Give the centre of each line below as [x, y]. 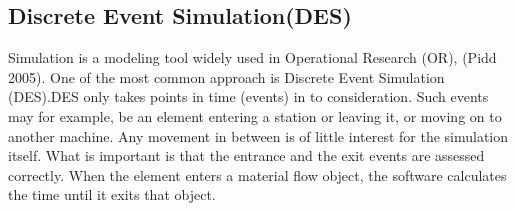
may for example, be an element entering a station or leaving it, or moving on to [255, 115]
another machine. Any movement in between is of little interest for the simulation [258, 135]
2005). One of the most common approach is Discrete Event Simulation [226, 76]
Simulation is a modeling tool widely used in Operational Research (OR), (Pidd [252, 57]
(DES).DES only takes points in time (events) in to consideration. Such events [248, 96]
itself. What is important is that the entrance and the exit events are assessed [246, 155]
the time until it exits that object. [112, 194]
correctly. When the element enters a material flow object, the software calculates [257, 174]
